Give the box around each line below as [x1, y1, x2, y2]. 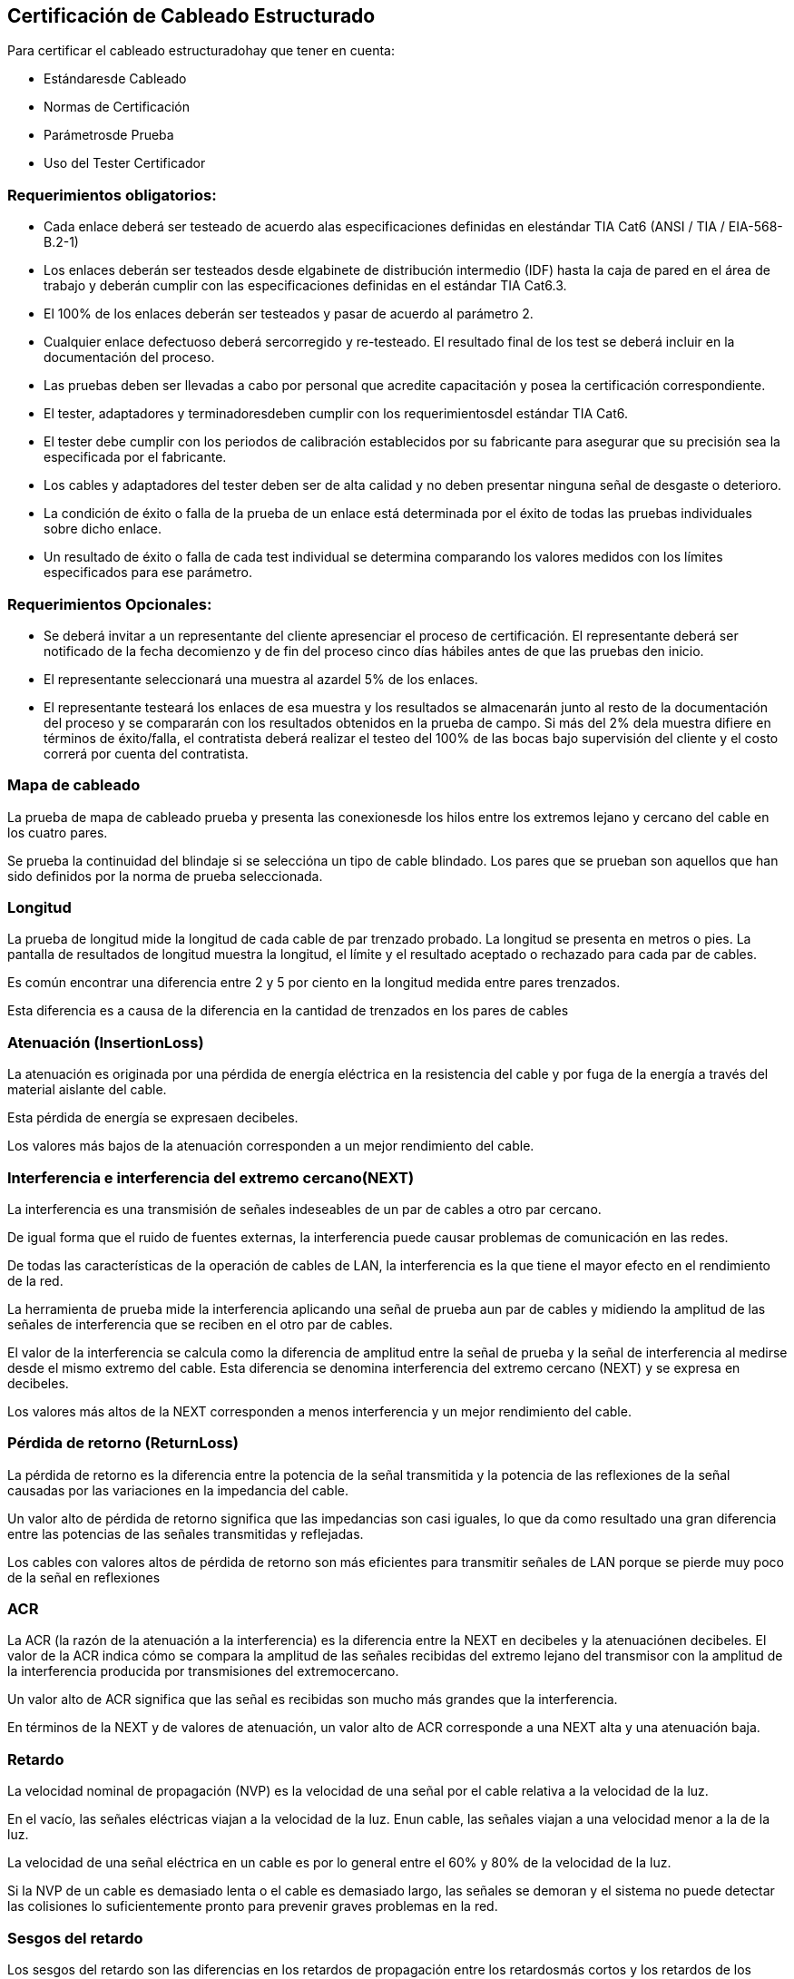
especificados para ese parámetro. [44, 564, 253, 581]
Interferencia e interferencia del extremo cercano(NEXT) [7, 1168, 415, 1187]
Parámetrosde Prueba [44, 127, 174, 143]
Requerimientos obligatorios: [7, 185, 217, 204]
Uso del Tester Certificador [44, 155, 206, 171]
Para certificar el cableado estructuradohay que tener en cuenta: [7, 43, 395, 59]
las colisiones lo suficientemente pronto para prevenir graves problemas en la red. [7, 1898, 498, 1915]
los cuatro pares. [7, 824, 108, 840]
